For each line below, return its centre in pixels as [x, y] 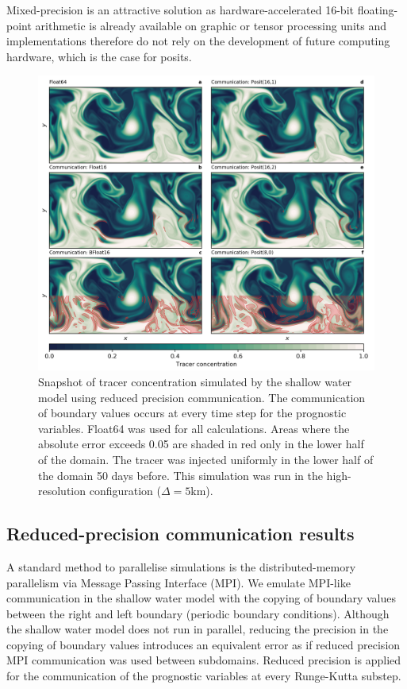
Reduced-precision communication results [180, 534]
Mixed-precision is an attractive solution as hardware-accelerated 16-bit [180, 10]
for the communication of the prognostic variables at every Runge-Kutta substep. [204, 676]
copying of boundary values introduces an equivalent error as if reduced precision [203, 644]
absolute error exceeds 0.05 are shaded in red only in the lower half [201, 444]
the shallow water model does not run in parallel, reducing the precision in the [198, 629]
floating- [378, 10]
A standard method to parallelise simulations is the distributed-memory [181, 566]
